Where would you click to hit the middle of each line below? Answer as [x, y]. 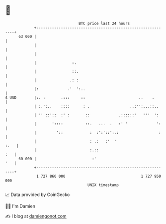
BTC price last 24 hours [104, 23]
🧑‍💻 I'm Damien [20, 206]
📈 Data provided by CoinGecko [38, 195]
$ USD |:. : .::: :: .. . [80, 98]
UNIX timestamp [103, 185]
